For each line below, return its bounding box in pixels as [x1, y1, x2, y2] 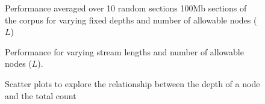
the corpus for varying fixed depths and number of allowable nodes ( [5, 13, 257, 26]
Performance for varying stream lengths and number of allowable [5, 45, 244, 58]
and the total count [5, 89, 76, 102]
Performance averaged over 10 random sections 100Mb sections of [5, 2, 247, 14]
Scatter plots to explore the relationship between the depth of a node [5, 77, 260, 90]
